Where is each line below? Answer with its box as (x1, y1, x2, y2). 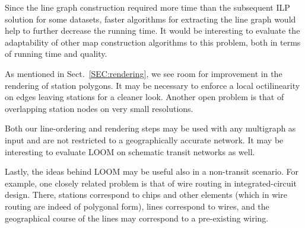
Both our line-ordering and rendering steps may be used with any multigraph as (5, 122, 296, 134)
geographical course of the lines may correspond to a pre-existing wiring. (5, 211, 269, 224)
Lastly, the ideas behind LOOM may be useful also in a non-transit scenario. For (5, 165, 299, 178)
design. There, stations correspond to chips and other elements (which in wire (5, 188, 287, 201)
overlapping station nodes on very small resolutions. (5, 102, 193, 114)
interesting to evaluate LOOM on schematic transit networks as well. (5, 145, 255, 158)
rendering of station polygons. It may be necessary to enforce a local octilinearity (5, 79, 300, 91)
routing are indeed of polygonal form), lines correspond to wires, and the (5, 200, 269, 212)
